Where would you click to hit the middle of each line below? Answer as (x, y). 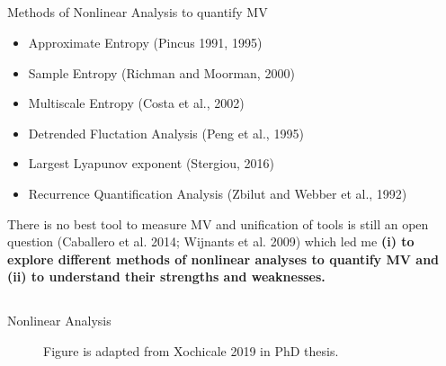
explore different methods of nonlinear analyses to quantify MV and (223, 259)
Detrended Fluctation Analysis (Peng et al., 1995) (166, 133)
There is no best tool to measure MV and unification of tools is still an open (218, 223)
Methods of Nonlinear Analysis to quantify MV (138, 12)
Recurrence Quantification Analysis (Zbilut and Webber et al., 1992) (218, 193)
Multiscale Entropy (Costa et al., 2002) (136, 103)
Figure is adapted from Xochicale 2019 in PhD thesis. (191, 350)
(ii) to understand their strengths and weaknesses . (166, 277)
